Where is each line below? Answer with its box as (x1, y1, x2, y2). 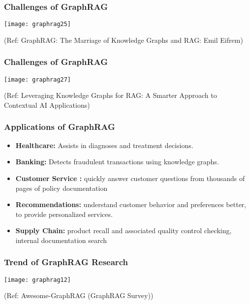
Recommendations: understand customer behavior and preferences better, (15, 199, 247, 210)
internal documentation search (15, 235, 107, 245)
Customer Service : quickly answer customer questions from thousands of (15, 173, 245, 183)
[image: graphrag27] (4, 76, 71, 83)
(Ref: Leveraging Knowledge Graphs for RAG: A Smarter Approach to (4, 90, 217, 100)
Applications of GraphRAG (4, 121, 115, 133)
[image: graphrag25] (4, 21, 71, 28)
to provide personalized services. (15, 209, 113, 219)
